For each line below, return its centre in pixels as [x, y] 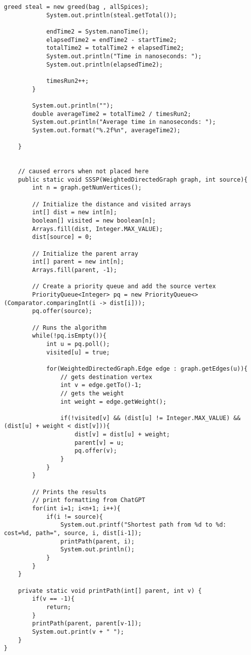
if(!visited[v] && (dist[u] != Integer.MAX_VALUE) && [150, 418]
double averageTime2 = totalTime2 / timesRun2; [112, 114]
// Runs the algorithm [69, 327]
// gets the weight [92, 393]
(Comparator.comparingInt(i [50, 303]
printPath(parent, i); [97, 541]
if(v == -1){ [54, 599]
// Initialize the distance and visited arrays [112, 204]
